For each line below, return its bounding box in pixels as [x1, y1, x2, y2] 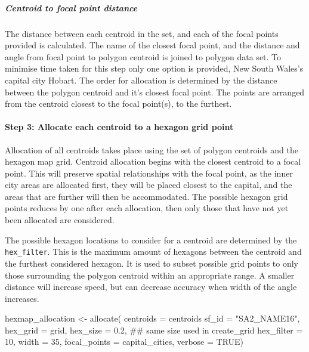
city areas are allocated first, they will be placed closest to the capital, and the [5, 178, 292, 191]
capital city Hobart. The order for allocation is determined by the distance [5, 73, 277, 86]
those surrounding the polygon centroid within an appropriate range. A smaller [5, 268, 295, 281]
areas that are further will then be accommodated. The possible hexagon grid [5, 190, 288, 202]
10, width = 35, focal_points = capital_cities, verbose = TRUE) [5, 335, 244, 348]
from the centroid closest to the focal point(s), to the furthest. [5, 97, 232, 110]
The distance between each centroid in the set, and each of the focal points [5, 27, 279, 39]
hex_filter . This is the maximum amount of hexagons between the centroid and [5, 245, 302, 258]
